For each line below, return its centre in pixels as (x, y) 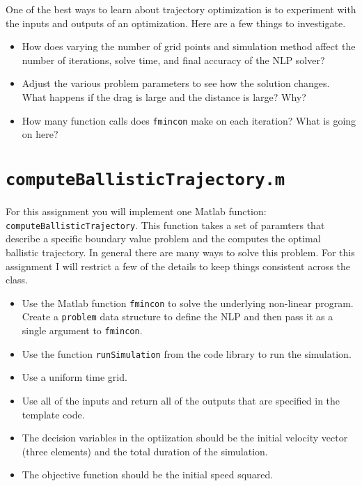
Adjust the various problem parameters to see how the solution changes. (176, 83)
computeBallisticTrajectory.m (145, 180)
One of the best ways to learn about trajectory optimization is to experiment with (181, 9)
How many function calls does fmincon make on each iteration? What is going (189, 120)
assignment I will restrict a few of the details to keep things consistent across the (178, 266)
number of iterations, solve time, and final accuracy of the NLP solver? (173, 60)
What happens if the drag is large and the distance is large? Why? (164, 96)
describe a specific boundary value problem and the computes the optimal (163, 238)
